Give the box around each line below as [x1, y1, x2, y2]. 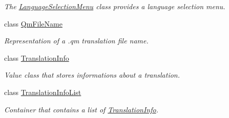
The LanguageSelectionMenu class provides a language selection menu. [4, 1, 225, 11]
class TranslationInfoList [4, 86, 81, 97]
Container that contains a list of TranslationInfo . [4, 104, 158, 114]
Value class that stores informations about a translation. [4, 69, 180, 80]
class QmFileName [4, 18, 63, 29]
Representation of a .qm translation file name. [4, 35, 149, 46]
